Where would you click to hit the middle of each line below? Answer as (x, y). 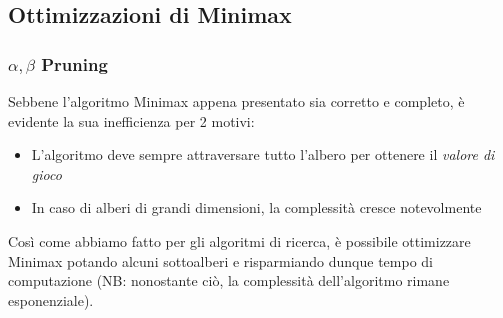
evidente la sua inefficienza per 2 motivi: (131, 120)
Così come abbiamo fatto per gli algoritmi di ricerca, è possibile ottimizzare (239, 240)
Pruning (74, 63)
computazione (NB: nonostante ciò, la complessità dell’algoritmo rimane (229, 280)
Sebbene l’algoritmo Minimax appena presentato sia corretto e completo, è (236, 101)
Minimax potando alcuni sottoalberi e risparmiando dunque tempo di (221, 260)
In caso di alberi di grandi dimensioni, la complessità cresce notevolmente (256, 207)
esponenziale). (51, 299)
